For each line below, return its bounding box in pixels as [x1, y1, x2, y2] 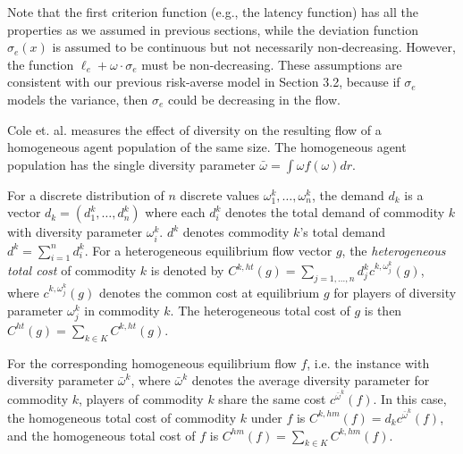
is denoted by [150, 261, 224, 280]
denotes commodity [182, 223, 290, 241]
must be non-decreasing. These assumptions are [141, 55, 402, 73]
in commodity [84, 300, 160, 319]
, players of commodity [79, 390, 204, 408]
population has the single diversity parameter [7, 155, 256, 173]
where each [145, 203, 206, 222]
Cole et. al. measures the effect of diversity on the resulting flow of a [7, 120, 382, 139]
